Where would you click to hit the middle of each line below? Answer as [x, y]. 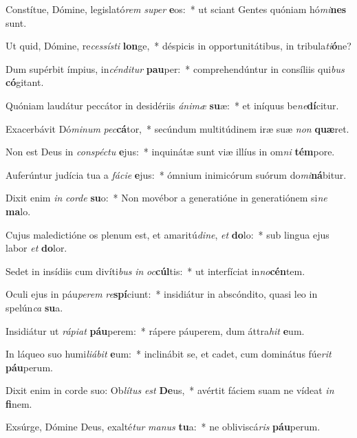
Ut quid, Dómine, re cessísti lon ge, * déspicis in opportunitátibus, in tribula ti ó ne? [178, 46]
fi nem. [19, 403]
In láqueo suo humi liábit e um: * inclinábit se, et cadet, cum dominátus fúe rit [169, 354]
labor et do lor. [36, 248]
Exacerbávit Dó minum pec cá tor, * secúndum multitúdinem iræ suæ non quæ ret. [177, 128]
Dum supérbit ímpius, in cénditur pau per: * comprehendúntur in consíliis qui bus [175, 68]
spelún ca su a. [34, 307]
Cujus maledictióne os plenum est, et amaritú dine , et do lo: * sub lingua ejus [167, 234]
